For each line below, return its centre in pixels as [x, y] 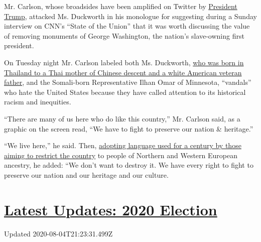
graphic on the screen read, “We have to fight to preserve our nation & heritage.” [129, 128]
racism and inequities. [38, 102]
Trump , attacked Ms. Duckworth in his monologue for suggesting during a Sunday [130, 16]
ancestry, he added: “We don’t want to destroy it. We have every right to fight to [129, 165]
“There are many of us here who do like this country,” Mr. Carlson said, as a [122, 118]
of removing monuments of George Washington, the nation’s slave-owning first [124, 35]
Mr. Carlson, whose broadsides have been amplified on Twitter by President [121, 6]
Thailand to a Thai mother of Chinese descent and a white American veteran [123, 72]
